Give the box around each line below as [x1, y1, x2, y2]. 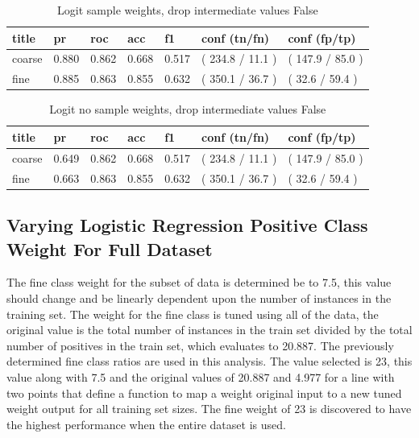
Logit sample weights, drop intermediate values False [57, 2, 318, 18]
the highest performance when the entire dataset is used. [6, 415, 286, 432]
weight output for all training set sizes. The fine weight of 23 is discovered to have [6, 400, 412, 417]
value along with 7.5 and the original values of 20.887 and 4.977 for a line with [6, 368, 395, 385]
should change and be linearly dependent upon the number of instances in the [6, 289, 392, 306]
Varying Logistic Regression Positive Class [6, 213, 368, 238]
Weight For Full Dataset [6, 236, 213, 261]
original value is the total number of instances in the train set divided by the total [6, 321, 413, 338]
